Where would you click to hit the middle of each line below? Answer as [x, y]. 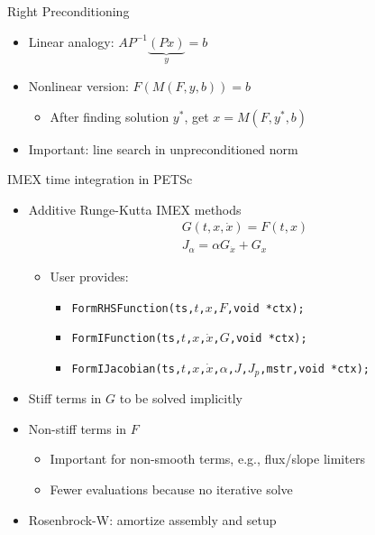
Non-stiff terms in [78, 428]
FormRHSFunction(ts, [133, 308]
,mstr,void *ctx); [315, 369]
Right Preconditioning [69, 11]
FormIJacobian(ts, [127, 369]
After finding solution [110, 116]
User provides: [89, 276]
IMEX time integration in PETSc [100, 179]
